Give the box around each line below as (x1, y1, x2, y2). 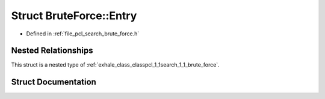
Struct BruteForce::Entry (11, 9, 137, 22)
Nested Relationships (11, 46, 93, 56)
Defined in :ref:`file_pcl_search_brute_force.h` (26, 30, 140, 37)
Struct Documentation (11, 77, 96, 87)
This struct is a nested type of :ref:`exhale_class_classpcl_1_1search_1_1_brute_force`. (11, 61, 220, 68)
